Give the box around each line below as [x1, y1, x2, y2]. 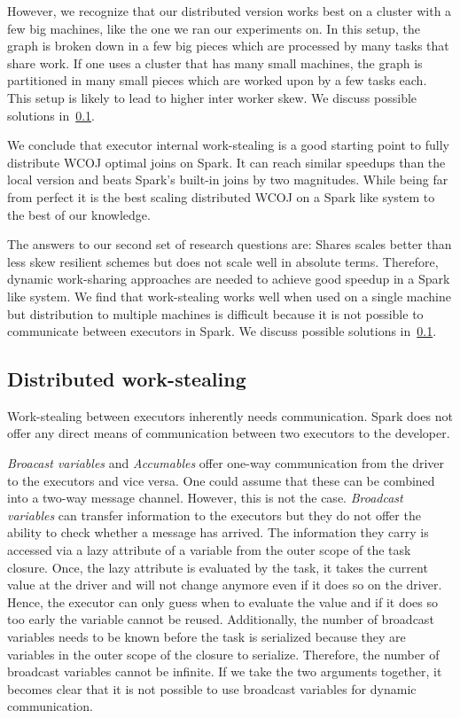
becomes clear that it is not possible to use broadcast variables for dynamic [7, 679, 417, 698]
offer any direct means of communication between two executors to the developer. [7, 424, 450, 442]
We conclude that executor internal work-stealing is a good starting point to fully [7, 136, 449, 154]
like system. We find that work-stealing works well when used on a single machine [7, 286, 451, 305]
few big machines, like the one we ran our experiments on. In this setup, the [7, 19, 420, 37]
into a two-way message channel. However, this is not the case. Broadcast [7, 488, 403, 507]
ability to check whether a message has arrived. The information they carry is [7, 523, 429, 542]
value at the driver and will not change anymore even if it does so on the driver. [7, 575, 442, 594]
